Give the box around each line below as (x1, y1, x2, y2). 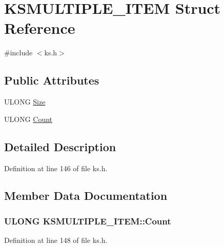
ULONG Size (4, 96, 46, 107)
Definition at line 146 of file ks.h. (4, 162, 108, 173)
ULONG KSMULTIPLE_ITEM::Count (4, 214, 171, 227)
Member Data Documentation (4, 188, 168, 203)
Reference (4, 17, 75, 38)
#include (4, 47, 33, 58)
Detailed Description (4, 138, 116, 154)
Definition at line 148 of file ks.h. (4, 235, 108, 245)
